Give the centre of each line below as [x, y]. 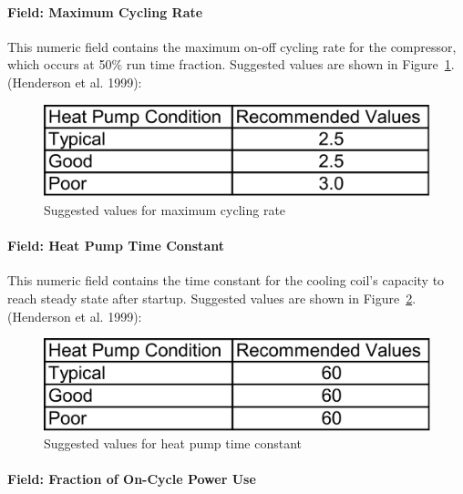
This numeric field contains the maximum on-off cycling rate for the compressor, [232, 46]
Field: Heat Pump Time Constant [116, 246]
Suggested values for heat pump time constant [173, 443]
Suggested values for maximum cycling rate [165, 210]
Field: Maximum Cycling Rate [105, 11]
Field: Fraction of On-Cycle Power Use [132, 479]
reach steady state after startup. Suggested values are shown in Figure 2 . [212, 298]
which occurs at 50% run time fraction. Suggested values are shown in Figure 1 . [231, 64]
